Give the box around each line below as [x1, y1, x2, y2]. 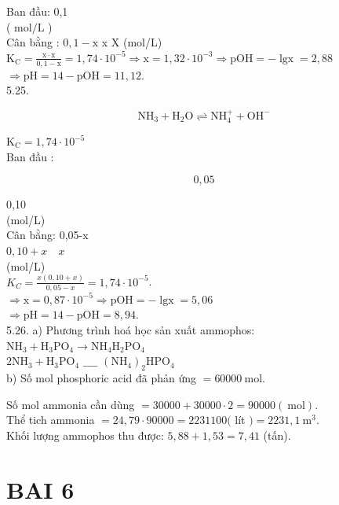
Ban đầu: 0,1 [6, 3, 68, 19]
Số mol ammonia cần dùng [6, 396, 135, 412]
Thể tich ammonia [6, 411, 95, 428]
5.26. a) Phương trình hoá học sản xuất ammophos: [6, 322, 255, 337]
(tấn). [263, 426, 291, 443]
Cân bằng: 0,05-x [6, 227, 89, 243]
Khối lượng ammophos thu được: [6, 426, 164, 443]
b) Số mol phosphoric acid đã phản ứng [6, 369, 197, 385]
